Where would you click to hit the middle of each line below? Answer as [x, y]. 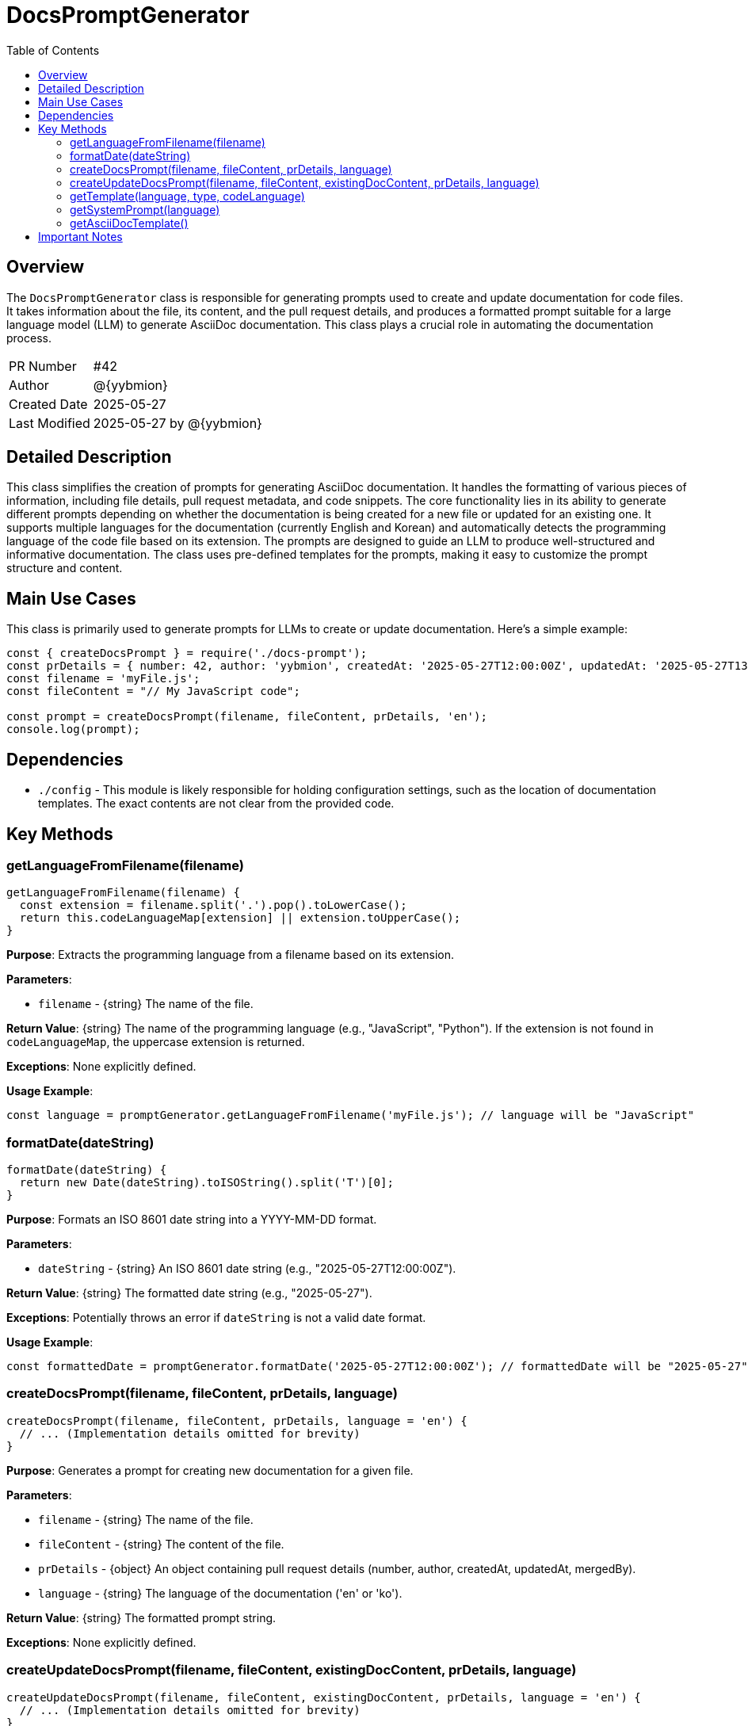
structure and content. [65, 568]
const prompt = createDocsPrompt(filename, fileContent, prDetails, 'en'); [247, 717]
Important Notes [80, 236]
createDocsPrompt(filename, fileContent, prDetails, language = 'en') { [237, 1421]
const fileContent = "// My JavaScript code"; [153, 691]
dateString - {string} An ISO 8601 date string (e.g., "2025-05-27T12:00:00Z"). [247, 1269]
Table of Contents [53, 50]
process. [29, 338]
